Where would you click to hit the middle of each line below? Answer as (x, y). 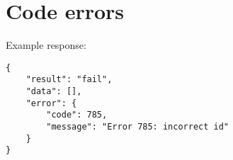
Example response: (46, 45)
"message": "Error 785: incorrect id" (137, 127)
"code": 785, (77, 115)
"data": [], (54, 92)
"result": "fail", (69, 80)
